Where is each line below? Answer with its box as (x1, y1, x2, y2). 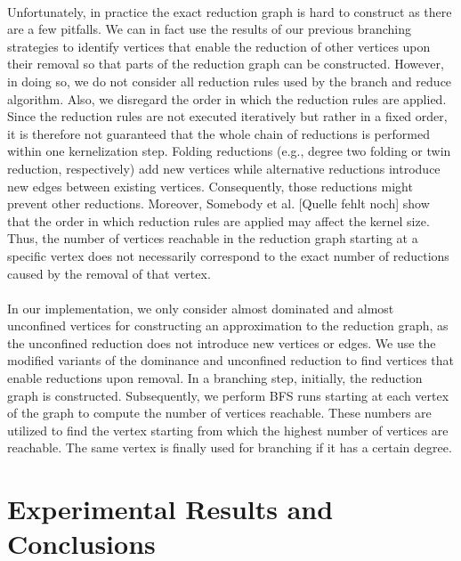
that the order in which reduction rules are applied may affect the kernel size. (7, 211, 430, 230)
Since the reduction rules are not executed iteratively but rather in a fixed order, (7, 107, 448, 126)
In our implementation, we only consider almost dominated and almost (7, 298, 394, 317)
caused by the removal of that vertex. (7, 264, 211, 282)
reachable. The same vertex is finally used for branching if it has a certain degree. (7, 438, 452, 457)
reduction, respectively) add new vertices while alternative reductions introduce (7, 159, 441, 177)
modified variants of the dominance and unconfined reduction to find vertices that (7, 351, 454, 370)
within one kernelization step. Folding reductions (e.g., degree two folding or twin (7, 142, 451, 160)
